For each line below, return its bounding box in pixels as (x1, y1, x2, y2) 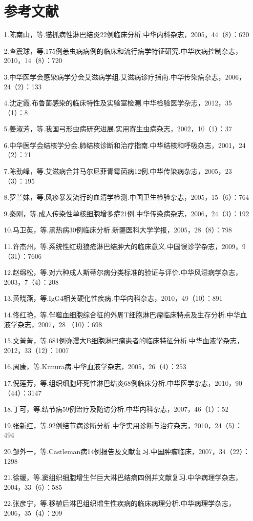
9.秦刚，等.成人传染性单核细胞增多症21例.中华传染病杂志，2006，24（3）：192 (4, 208, 249, 218)
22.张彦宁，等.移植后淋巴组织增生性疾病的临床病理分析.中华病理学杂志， (4, 498, 235, 508)
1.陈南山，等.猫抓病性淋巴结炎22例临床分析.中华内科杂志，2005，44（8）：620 (4, 29, 249, 40)
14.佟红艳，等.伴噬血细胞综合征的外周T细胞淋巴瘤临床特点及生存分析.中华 (4, 310, 240, 319)
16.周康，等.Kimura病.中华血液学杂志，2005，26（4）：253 (4, 361, 187, 372)
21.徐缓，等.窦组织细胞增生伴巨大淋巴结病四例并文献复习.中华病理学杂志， (4, 472, 242, 482)
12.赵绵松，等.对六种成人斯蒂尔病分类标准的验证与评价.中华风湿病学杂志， (4, 267, 242, 277)
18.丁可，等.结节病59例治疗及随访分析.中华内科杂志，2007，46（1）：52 (4, 404, 229, 414)
